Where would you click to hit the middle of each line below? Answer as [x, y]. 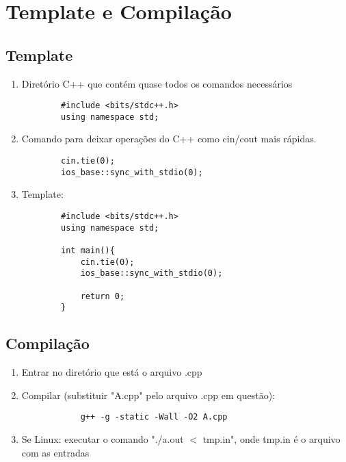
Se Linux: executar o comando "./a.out [103, 438]
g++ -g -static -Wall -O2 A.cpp [154, 417]
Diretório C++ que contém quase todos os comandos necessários [157, 83]
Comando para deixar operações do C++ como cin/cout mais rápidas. [169, 139]
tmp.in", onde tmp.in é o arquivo [271, 438]
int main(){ [88, 250]
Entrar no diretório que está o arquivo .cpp [112, 372]
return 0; [103, 296]
